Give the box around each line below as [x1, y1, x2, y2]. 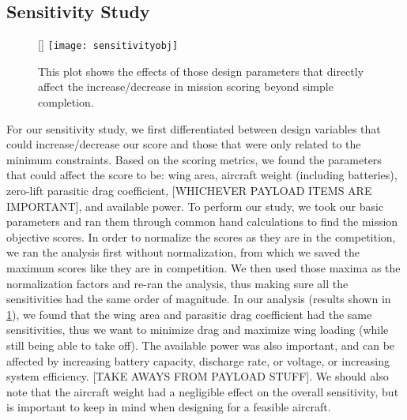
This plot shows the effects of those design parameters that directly [38, 62, 364, 79]
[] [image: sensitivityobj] [38, 36, 179, 53]
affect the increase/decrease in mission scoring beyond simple [38, 78, 334, 95]
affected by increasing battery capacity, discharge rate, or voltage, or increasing [6, 352, 390, 369]
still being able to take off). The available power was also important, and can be [6, 336, 395, 353]
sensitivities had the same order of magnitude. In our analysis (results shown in [6, 291, 391, 307]
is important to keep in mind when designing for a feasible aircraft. [6, 399, 331, 415]
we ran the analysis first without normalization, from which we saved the [6, 244, 360, 261]
